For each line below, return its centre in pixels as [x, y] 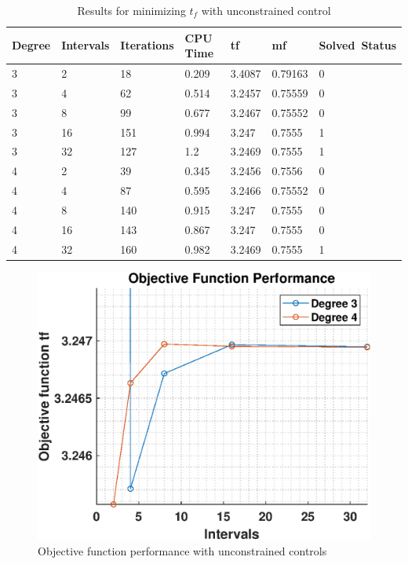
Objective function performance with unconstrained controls [182, 550]
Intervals [86, 45]
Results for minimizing [131, 10]
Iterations [147, 45]
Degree [31, 45]
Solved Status [357, 45]
